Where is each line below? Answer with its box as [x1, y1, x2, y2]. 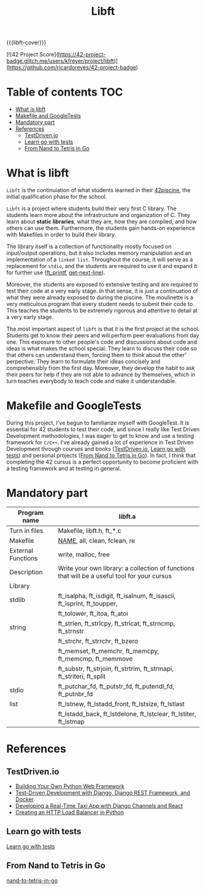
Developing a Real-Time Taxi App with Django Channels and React [15, 802, 183, 809]
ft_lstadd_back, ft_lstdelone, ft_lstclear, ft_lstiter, [58, 710, 196, 718]
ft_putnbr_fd [58, 689, 93, 698]
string [9, 623, 26, 631]
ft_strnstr [58, 627, 84, 635]
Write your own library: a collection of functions [58, 564, 195, 572]
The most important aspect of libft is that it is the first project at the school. [6, 325, 200, 332]
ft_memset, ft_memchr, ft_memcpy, [58, 646, 159, 655]
